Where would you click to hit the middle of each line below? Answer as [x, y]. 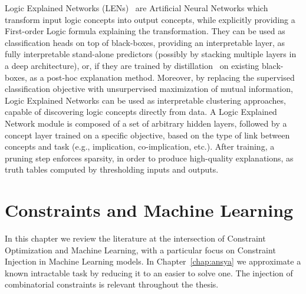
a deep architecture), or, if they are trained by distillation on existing [132, 65]
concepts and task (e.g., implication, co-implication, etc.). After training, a [140, 146]
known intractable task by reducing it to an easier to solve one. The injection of [149, 272]
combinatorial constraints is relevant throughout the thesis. [112, 284]
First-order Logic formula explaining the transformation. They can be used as [145, 31]
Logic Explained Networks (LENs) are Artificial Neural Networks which [136, 8]
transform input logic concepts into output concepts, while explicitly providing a [150, 19]
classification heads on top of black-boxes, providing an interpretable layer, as [145, 42]
